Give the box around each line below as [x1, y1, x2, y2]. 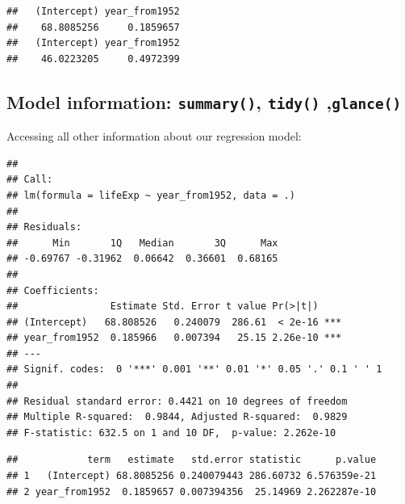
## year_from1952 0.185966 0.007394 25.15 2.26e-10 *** [6, 332, 342, 344]
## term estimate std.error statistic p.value [6, 454, 377, 466]
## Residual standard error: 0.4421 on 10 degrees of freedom [6, 395, 348, 407]
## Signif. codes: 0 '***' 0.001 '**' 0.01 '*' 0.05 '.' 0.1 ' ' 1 [6, 363, 382, 376]
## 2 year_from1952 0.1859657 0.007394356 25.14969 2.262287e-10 [6, 485, 377, 498]
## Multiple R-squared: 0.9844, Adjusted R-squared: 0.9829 [6, 411, 348, 423]
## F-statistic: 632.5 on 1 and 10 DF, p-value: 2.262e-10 [6, 426, 336, 439]
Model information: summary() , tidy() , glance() [6, 89, 402, 114]
